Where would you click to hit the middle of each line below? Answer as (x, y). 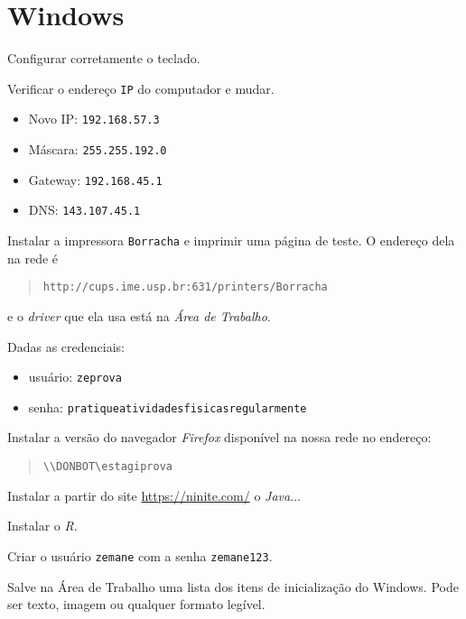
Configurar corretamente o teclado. (104, 58)
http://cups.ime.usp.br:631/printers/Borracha (185, 287)
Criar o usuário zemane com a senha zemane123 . (140, 555)
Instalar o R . (42, 526)
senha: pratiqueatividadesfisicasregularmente (168, 407)
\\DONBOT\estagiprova (107, 467)
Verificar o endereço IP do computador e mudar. (141, 88)
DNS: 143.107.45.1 (84, 210)
